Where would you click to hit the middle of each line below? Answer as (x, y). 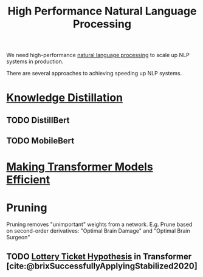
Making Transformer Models (80, 167)
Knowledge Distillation (65, 98)
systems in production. (35, 61)
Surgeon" (18, 238)
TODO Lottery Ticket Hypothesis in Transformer (99, 256)
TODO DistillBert (38, 120)
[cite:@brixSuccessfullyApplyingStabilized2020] (102, 266)
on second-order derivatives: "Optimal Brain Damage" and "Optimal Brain (98, 231)
